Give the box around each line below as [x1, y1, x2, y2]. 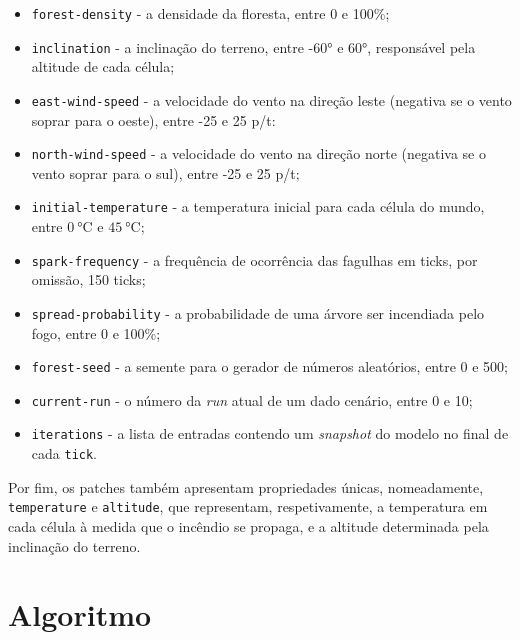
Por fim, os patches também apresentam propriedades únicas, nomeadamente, [8, 476, 484, 497]
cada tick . [31, 443, 98, 464]
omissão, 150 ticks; [31, 269, 146, 290]
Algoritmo [8, 594, 152, 635]
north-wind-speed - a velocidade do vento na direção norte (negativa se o [31, 143, 486, 164]
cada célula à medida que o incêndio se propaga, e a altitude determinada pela [8, 516, 489, 537]
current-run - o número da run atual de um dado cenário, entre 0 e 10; [31, 389, 473, 410]
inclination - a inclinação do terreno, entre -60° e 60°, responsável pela [31, 36, 476, 57]
